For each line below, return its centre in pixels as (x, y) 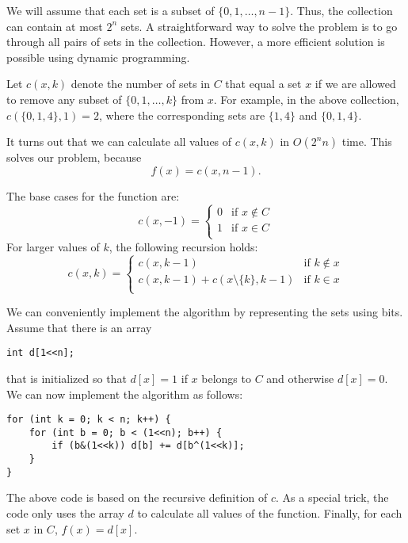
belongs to (226, 378)
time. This (367, 141)
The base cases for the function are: (93, 195)
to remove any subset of (64, 99)
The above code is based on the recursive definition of (137, 497)
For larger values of (53, 246)
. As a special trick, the (332, 497)
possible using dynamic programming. (98, 57)
